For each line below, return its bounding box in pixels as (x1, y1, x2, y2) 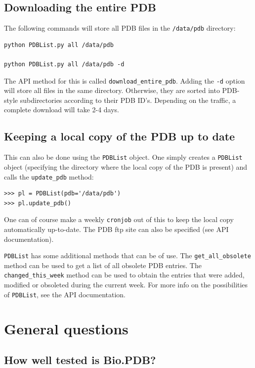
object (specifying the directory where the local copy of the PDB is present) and (4, 161, 248, 172)
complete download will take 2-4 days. (4, 104, 120, 115)
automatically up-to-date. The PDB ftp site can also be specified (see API (4, 224, 229, 234)
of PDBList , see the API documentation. (4, 289, 126, 299)
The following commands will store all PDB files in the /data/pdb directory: (4, 23, 236, 33)
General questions (4, 318, 128, 338)
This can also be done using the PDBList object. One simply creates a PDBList (4, 152, 243, 162)
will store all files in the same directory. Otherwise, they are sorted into (4, 85, 220, 95)
